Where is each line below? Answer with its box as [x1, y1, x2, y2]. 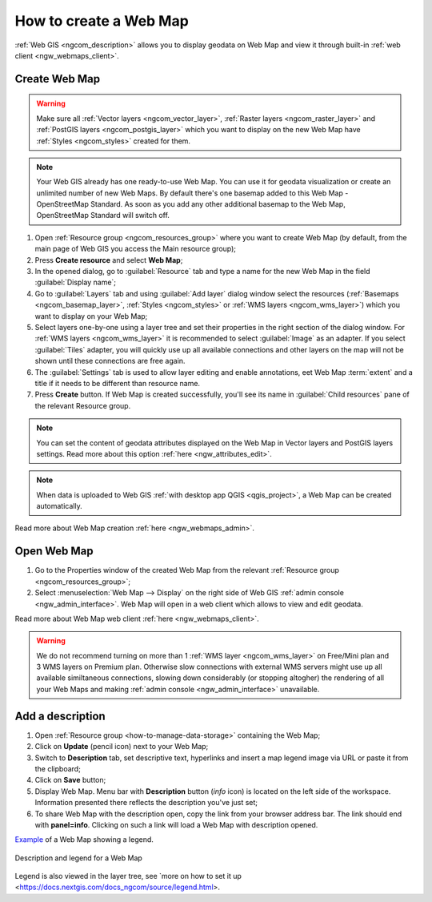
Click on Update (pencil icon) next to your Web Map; [34, 742, 209, 751]
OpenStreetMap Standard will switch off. [36, 211, 170, 220]
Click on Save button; [34, 775, 106, 785]
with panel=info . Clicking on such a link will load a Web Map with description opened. [34, 819, 318, 829]
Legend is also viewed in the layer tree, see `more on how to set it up [14, 872, 242, 881]
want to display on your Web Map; [34, 311, 148, 320]
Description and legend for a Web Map [14, 853, 143, 863]
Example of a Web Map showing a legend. [14, 835, 154, 844]
